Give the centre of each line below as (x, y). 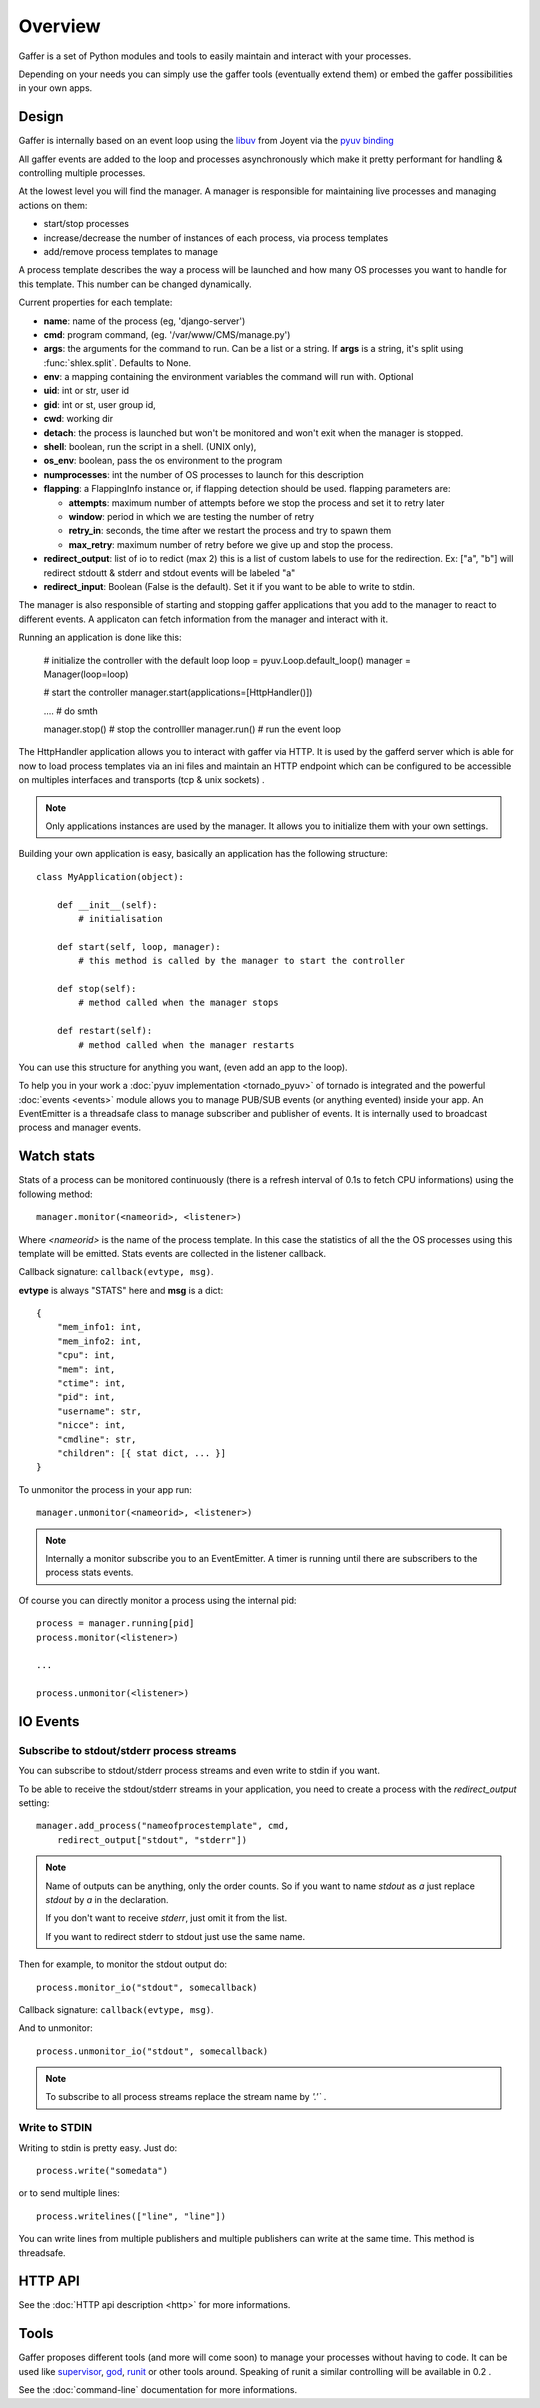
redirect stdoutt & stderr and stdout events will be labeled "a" (169, 572)
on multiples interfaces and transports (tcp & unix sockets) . (141, 780)
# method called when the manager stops (178, 1003)
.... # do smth (71, 711)
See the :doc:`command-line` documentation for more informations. (158, 2390)
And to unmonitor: (56, 2028)
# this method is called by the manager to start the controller (242, 961)
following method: (56, 1194)
